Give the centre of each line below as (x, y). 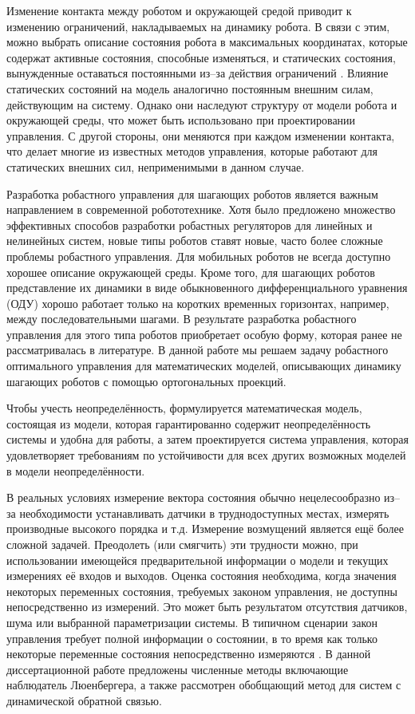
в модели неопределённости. (76, 470)
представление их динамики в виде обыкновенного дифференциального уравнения (207, 288)
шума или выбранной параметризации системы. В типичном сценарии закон (192, 622)
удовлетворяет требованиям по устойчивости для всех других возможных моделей (206, 455)
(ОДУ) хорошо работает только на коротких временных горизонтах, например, (198, 303)
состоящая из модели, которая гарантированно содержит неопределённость (189, 423)
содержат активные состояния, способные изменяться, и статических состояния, (201, 57)
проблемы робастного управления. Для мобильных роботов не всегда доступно (199, 256)
